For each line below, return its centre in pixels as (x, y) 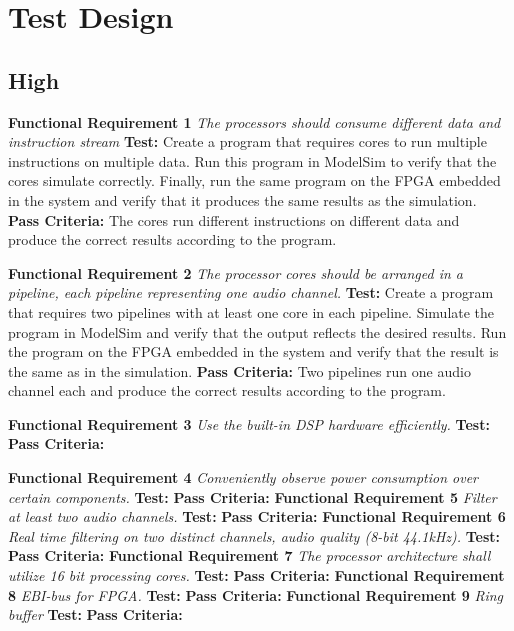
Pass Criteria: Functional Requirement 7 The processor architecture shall (249, 555)
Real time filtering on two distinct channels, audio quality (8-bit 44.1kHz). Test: (254, 535)
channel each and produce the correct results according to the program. (227, 390)
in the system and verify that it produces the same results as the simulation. (242, 199)
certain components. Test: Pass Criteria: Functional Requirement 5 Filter (252, 496)
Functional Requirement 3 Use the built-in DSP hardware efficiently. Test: (249, 423)
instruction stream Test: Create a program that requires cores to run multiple (247, 141)
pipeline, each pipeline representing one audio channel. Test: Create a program (251, 292)
